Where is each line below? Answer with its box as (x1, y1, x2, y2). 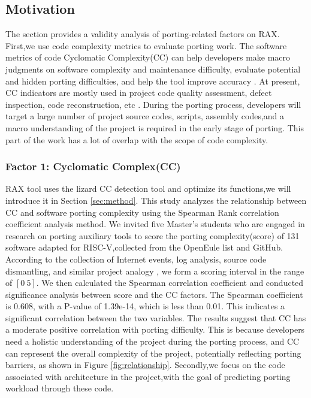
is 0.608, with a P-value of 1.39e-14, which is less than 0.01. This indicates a (5, 300, 285, 312)
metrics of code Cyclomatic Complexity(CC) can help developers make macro (5, 51, 291, 64)
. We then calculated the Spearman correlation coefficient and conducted (36, 276, 304, 289)
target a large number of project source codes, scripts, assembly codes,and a (5, 110, 285, 122)
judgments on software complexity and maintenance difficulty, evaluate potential (5, 62, 301, 75)
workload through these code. (5, 382, 114, 394)
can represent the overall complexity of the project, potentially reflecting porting (5, 346, 301, 359)
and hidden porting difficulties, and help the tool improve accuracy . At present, (5, 74, 300, 87)
